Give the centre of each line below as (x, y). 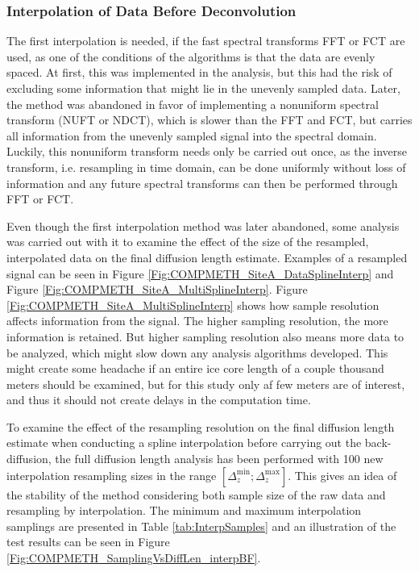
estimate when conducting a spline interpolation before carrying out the (184, 443)
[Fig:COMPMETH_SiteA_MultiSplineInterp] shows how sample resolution (193, 305)
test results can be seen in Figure (88, 542)
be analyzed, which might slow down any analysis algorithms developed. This (197, 352)
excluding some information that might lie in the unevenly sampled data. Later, (203, 88)
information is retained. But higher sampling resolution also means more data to (205, 336)
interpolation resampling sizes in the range (112, 475)
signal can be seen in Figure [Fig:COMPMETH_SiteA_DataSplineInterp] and (200, 273)
